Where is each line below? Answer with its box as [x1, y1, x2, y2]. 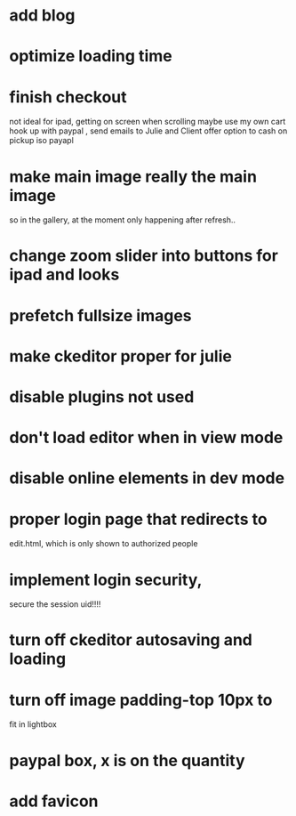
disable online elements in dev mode [9, 468, 285, 489]
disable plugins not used [9, 387, 195, 407]
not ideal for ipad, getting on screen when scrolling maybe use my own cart [9, 117, 286, 127]
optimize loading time [9, 46, 172, 67]
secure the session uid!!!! [9, 599, 101, 610]
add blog [9, 5, 76, 26]
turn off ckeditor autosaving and [9, 630, 253, 650]
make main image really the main [9, 166, 258, 187]
